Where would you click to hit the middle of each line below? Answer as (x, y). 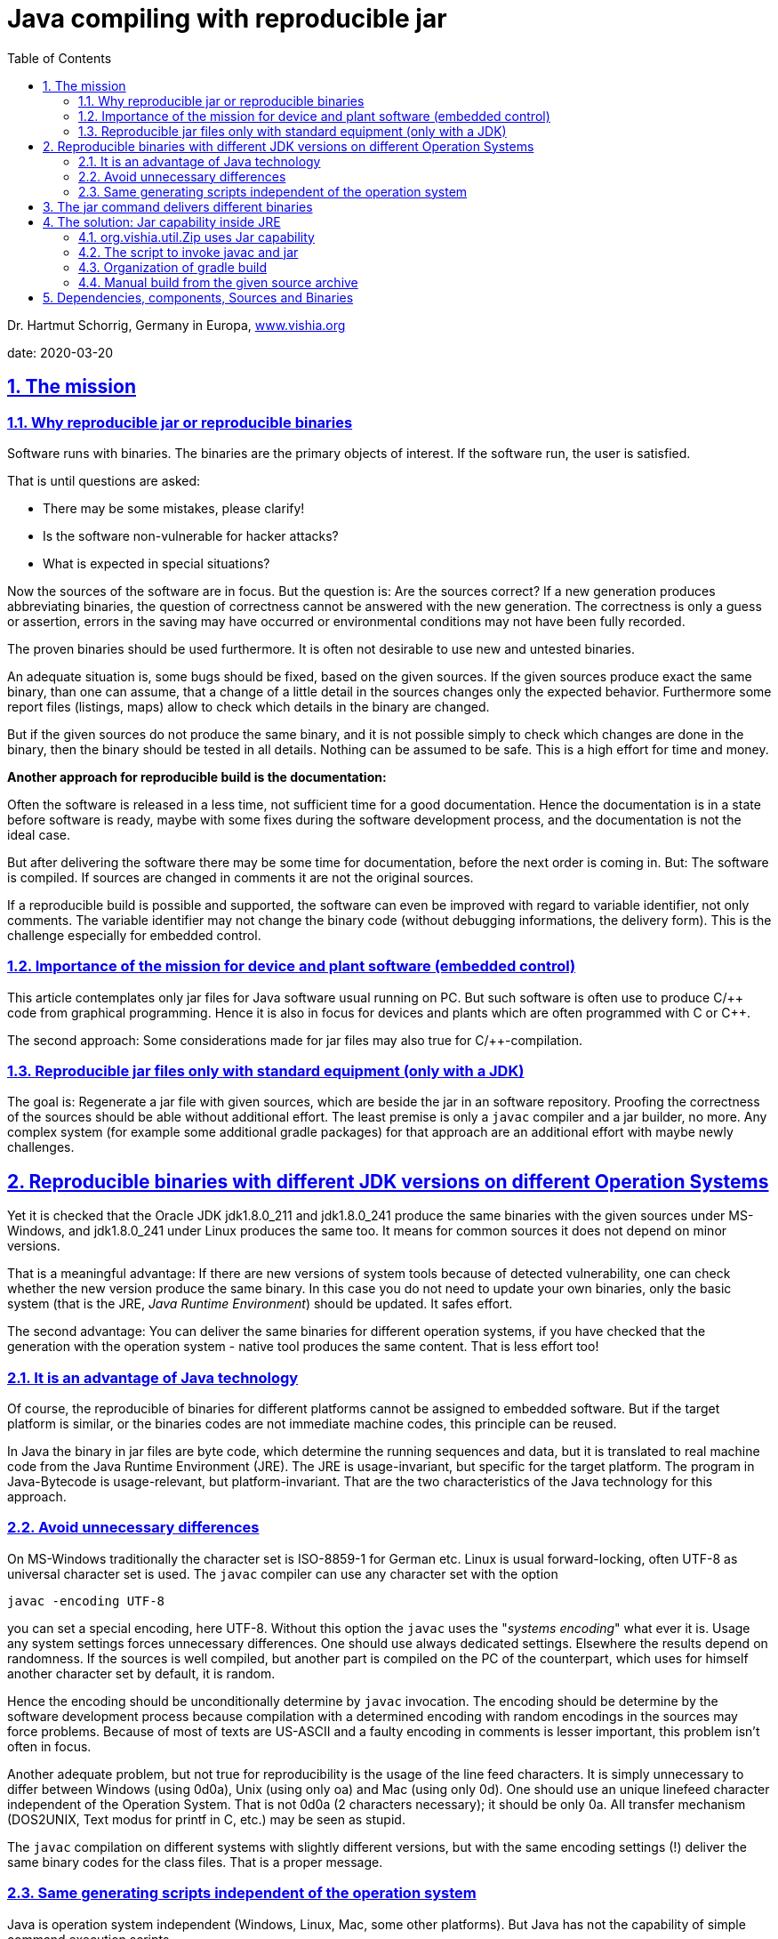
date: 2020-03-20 (60, 352)
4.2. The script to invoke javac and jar (188, 252)
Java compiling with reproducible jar (227, 19)
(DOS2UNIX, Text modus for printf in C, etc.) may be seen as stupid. (206, 1819)
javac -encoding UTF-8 (86, 1601)
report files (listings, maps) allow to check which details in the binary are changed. (249, 706)
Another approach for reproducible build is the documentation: (197, 776)
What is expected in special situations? (156, 563)
